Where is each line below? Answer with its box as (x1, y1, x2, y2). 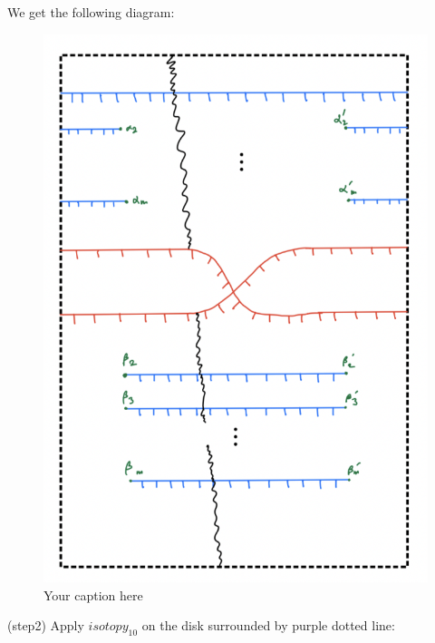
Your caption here (43, 585, 143, 604)
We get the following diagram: (7, 3, 175, 21)
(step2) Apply (7, 616, 84, 635)
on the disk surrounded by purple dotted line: (141, 616, 395, 635)
